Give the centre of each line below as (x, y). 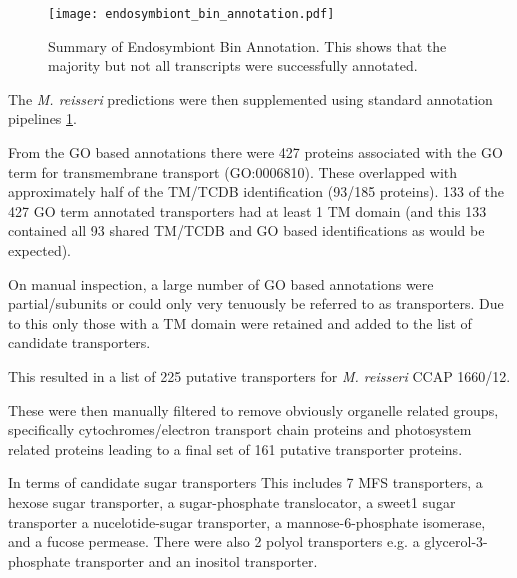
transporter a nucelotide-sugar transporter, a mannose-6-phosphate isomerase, (247, 521)
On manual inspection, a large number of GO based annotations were (221, 283)
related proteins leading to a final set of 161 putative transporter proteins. (235, 448)
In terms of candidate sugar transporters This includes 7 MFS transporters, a (245, 482)
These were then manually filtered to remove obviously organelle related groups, (253, 409)
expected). (39, 250)
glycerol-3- (456, 541)
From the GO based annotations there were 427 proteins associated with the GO (255, 152)
